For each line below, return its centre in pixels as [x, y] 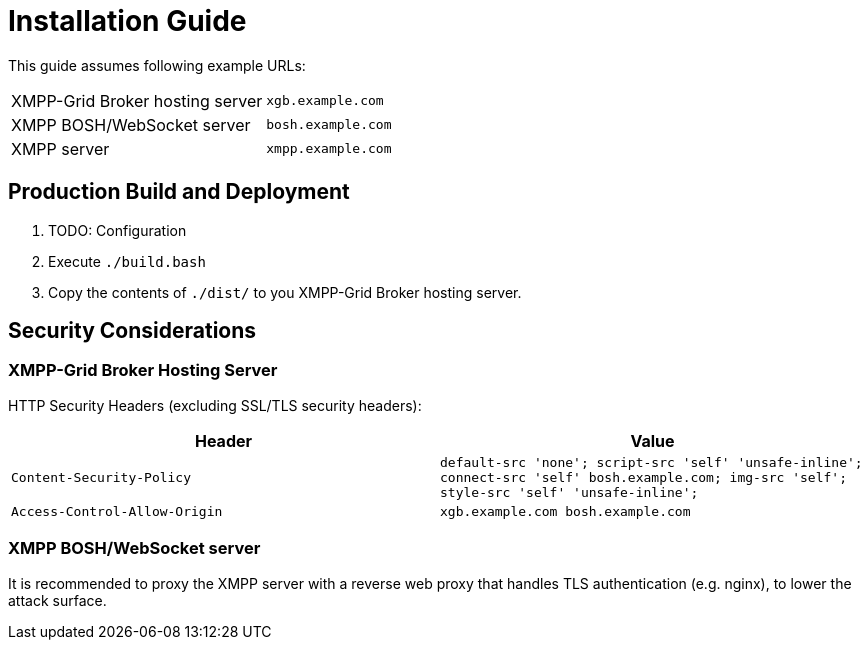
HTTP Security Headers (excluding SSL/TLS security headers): [215, 405]
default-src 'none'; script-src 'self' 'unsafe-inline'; [651, 462]
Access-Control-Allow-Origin [117, 511]
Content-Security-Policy [101, 477]
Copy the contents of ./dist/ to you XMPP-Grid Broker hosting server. [285, 292]
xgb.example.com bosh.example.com [565, 511]
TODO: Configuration [117, 230]
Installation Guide [127, 21]
